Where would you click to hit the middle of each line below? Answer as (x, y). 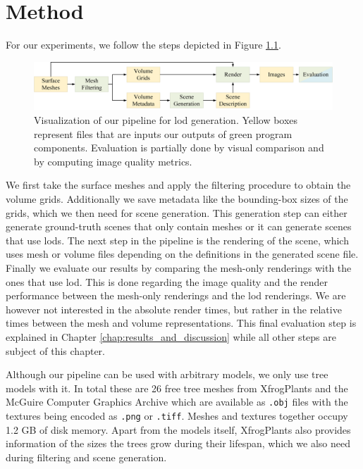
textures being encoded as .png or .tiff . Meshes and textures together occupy (177, 415)
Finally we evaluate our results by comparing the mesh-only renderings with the (179, 267)
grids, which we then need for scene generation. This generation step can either (177, 212)
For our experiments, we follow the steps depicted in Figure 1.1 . (143, 45)
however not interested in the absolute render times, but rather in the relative (174, 309)
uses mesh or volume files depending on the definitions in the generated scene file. (182, 254)
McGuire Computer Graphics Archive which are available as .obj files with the (177, 402)
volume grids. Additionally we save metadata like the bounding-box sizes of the (177, 199)
